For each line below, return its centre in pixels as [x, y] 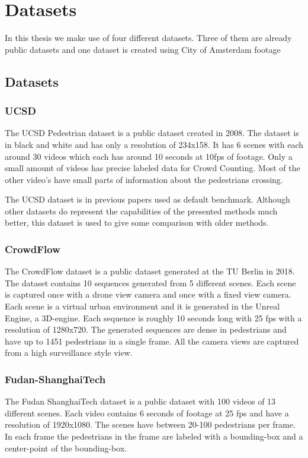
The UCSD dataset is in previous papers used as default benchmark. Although [147, 199]
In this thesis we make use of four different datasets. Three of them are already [148, 38]
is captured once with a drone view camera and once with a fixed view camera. [148, 294]
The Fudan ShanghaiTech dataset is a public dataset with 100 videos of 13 [140, 401]
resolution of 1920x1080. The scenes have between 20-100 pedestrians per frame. [150, 424]
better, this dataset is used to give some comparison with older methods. [137, 222]
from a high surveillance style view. [69, 353]
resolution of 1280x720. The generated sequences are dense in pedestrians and [146, 329]
